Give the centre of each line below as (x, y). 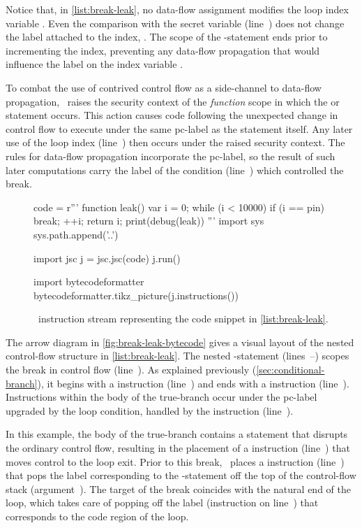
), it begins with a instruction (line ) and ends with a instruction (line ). (193, 383)
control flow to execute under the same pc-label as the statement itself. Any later (179, 128)
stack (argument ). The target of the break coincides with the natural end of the (178, 488)
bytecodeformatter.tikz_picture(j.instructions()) (136, 295)
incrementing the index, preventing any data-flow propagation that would (163, 50)
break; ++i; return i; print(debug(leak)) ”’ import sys (149, 221)
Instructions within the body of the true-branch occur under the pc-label (161, 397)
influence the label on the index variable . (95, 64)
